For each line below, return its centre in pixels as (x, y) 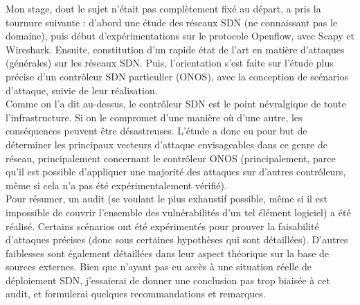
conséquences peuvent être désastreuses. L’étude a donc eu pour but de (156, 131)
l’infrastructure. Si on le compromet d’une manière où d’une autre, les (154, 117)
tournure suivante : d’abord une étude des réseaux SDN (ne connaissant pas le (172, 22)
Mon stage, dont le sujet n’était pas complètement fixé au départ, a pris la (163, 8)
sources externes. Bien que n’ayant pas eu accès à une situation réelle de (159, 267)
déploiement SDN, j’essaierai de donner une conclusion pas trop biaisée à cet (168, 280)
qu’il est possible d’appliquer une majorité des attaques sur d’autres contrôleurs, (176, 172)
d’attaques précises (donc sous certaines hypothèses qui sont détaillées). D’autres (177, 239)
